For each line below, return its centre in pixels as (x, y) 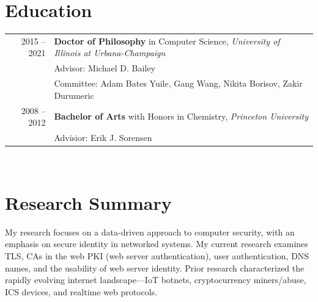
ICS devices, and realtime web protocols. (81, 291)
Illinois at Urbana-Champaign (110, 53)
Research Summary (88, 202)
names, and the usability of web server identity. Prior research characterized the (155, 268)
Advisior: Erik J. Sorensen (103, 138)
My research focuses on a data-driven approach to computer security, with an (150, 232)
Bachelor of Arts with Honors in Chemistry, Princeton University (181, 116)
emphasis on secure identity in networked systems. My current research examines (157, 244)
